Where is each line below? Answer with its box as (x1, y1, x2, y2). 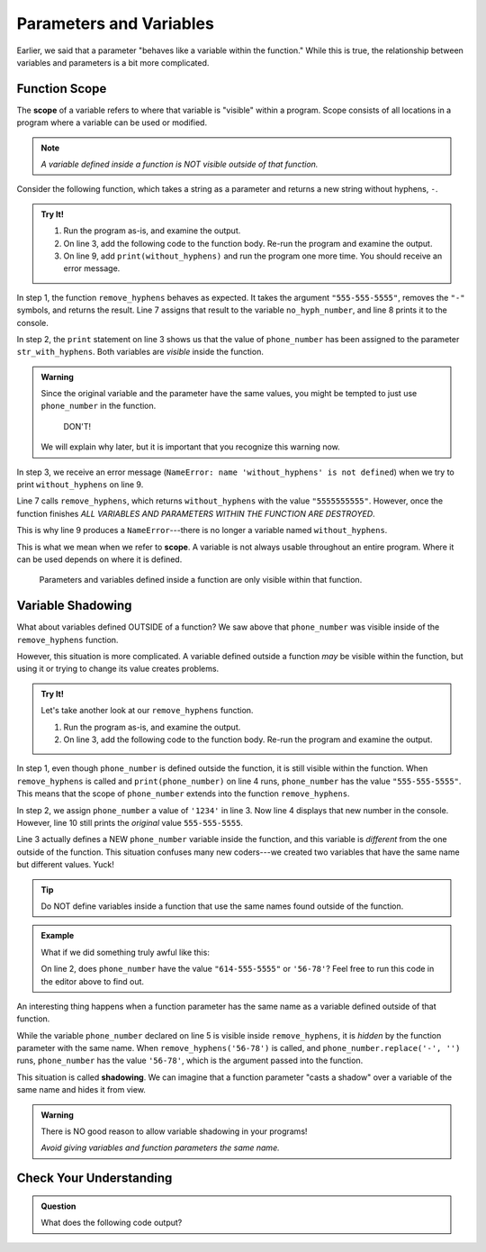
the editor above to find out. (40, 975, 144, 986)
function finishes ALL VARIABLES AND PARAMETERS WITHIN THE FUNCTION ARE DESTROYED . (16, 508, 375, 519)
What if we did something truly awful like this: (40, 947, 211, 957)
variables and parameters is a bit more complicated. (16, 57, 210, 68)
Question (40, 1201, 76, 1211)
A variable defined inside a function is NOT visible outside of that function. (40, 159, 319, 170)
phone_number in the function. (40, 401, 157, 412)
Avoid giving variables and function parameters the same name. (40, 1142, 280, 1153)
